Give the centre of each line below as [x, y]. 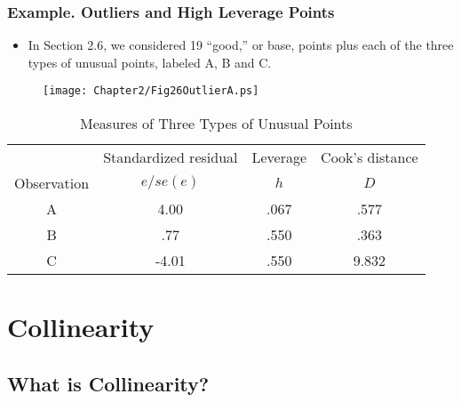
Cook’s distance [370, 157]
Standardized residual [171, 157]
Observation [52, 183]
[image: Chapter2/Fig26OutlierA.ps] [151, 91]
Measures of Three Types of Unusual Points [216, 124]
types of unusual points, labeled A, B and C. [150, 62]
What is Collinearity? [108, 383]
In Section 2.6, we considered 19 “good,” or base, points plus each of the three [241, 45]
